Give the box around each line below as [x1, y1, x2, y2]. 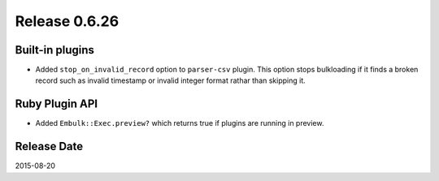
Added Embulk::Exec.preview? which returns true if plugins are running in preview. [35, 119, 324, 128]
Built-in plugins [15, 43, 95, 57]
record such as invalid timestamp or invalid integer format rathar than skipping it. [35, 75, 306, 85]
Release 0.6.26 [15, 12, 120, 30]
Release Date [15, 140, 84, 153]
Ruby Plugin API [15, 97, 98, 111]
